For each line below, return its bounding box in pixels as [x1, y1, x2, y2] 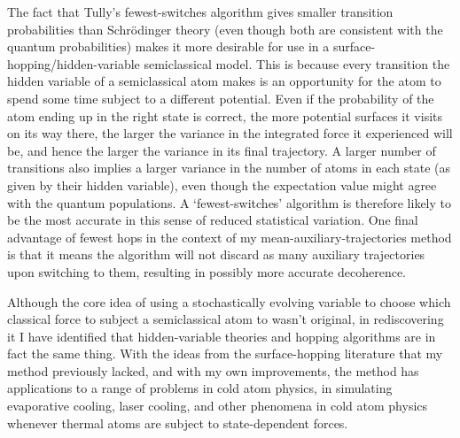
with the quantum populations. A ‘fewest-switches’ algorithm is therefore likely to [7, 193, 452, 211]
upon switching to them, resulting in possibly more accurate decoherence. [7, 262, 407, 280]
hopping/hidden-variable [7, 54, 140, 73]
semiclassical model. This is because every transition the [144, 54, 450, 73]
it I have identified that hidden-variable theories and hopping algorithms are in [7, 327, 436, 345]
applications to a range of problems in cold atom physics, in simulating [7, 379, 393, 397]
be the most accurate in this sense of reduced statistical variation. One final [7, 211, 418, 229]
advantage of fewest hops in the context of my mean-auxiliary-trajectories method [7, 227, 452, 246]
